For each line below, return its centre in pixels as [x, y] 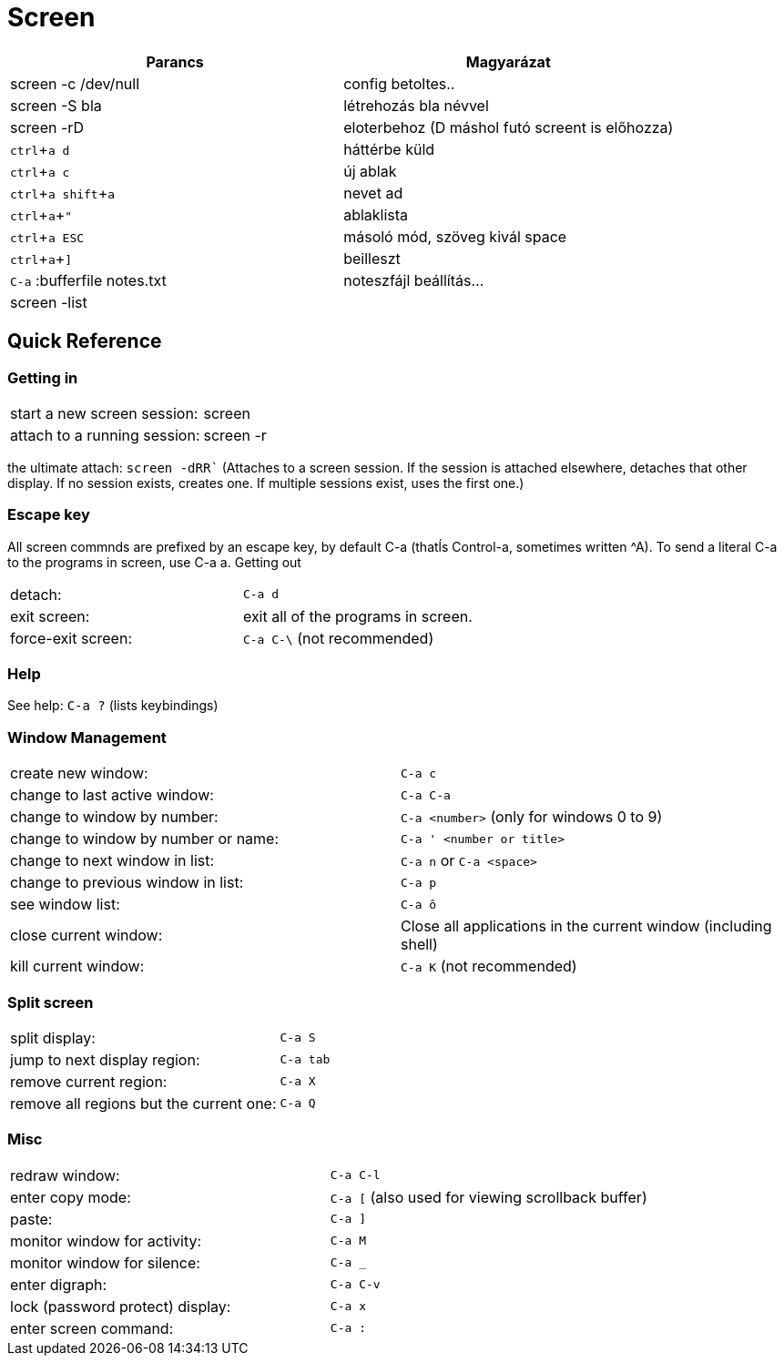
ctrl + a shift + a [63, 193]
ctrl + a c [40, 171]
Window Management [87, 737]
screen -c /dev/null [75, 83]
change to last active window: [112, 795]
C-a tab [305, 1060]
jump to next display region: [105, 1059]
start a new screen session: [104, 413]
